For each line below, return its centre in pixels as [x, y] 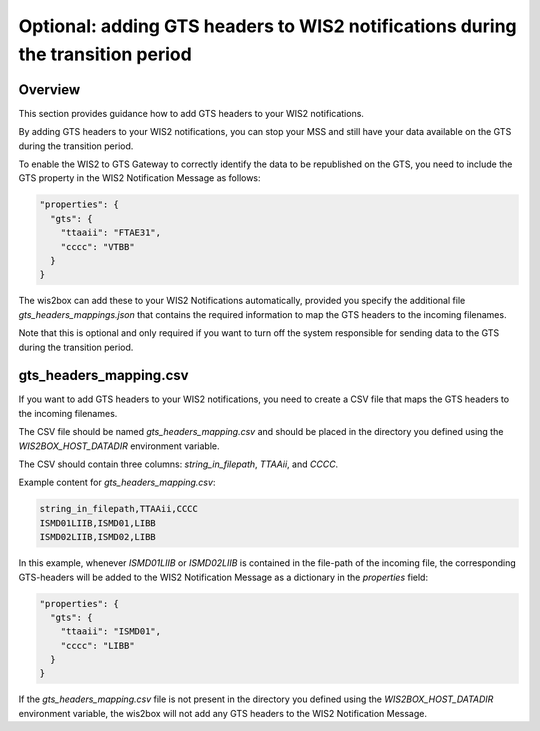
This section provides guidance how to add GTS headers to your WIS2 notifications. [191, 113]
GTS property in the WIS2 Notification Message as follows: [139, 178]
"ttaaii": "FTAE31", [111, 233]
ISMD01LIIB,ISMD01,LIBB [98, 523]
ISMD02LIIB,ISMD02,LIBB [98, 537]
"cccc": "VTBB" [97, 246]
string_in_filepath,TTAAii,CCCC [119, 509]
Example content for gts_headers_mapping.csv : [117, 482]
